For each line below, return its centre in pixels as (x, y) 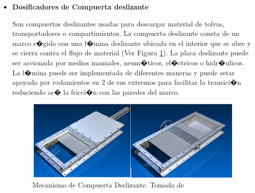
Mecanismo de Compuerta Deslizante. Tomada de (108, 184)
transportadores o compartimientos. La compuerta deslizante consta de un (126, 33)
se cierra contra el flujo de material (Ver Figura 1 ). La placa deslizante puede (130, 53)
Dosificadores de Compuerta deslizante (80, 6)
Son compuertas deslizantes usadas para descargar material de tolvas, (118, 23)
